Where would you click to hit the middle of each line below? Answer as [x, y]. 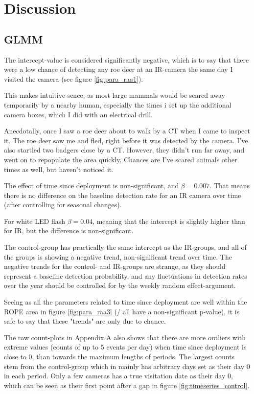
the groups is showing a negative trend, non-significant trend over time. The [118, 256]
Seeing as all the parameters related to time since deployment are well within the [126, 302]
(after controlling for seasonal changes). [63, 205]
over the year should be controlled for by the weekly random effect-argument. [120, 285]
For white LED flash [35, 221]
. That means [230, 186]
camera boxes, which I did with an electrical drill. [78, 114]
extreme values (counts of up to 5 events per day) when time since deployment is [125, 347]
